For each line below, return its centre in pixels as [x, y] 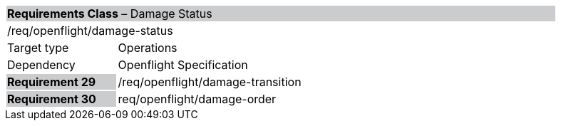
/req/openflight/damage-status [90, 31]
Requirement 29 [52, 82]
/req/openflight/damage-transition [210, 82]
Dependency [41, 65]
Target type [38, 48]
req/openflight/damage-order [197, 99]
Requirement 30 [52, 99]
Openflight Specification [183, 65]
